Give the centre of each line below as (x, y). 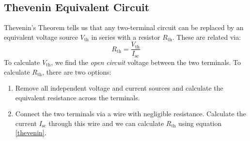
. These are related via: (207, 37)
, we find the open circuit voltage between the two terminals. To (146, 62)
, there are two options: (77, 71)
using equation (200, 123)
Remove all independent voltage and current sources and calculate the (119, 88)
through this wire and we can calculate (106, 123)
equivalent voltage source (41, 37)
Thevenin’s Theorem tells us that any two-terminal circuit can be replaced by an (124, 27)
